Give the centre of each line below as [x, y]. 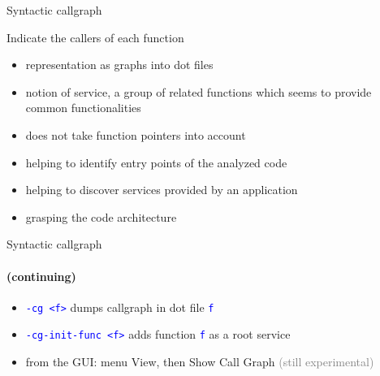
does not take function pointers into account [136, 134]
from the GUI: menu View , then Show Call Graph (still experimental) [200, 362]
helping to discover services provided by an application [162, 190]
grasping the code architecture [101, 216]
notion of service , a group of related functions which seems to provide [199, 91]
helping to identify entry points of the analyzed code [156, 162]
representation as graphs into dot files [119, 65]
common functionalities [83, 108]
